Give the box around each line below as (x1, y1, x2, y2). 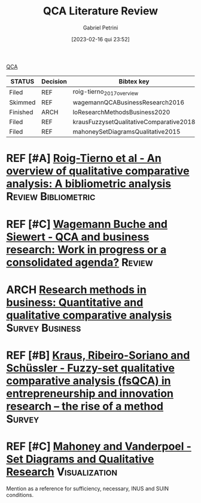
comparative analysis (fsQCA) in (6, 374, 172, 387)
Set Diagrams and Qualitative (6, 453, 154, 466)
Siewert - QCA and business (6, 230, 150, 243)
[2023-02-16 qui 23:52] (71, 35, 130, 43)
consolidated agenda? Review (6, 255, 154, 269)
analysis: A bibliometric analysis (6, 177, 172, 191)
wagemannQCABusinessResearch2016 (72, 98, 184, 107)
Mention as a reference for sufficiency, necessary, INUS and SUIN (6, 484, 169, 492)
